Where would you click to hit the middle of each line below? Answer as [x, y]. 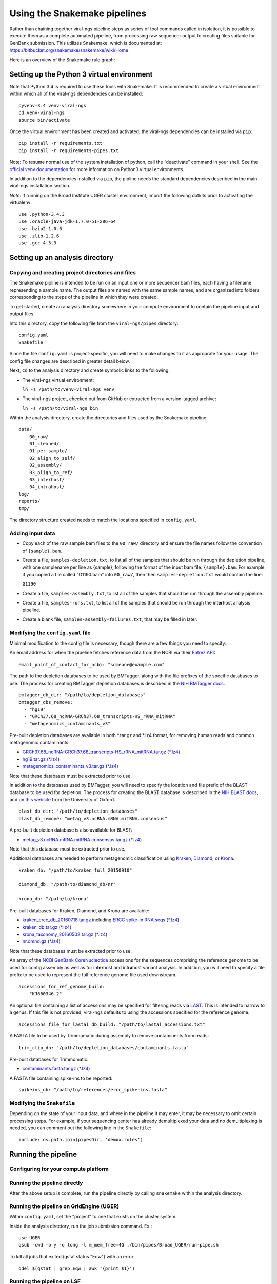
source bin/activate [44, 120]
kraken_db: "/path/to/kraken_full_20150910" [76, 870]
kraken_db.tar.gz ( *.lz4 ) [47, 927]
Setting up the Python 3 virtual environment [81, 74]
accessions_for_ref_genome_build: [62, 987]
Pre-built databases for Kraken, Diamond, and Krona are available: [80, 910]
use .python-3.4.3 [42, 214]
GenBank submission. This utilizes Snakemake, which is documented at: [86, 43]
